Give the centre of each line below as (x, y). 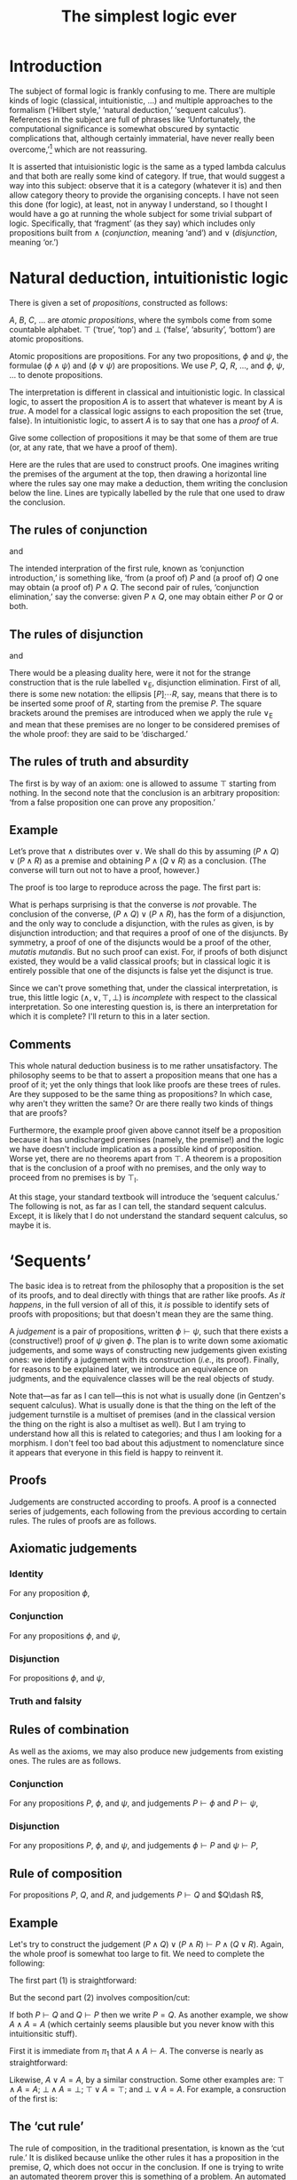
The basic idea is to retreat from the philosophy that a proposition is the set (146, 1286)
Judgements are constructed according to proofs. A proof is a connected (143, 1502)
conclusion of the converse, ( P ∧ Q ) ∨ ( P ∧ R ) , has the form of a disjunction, (147, 914)
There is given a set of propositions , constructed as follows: (118, 302)
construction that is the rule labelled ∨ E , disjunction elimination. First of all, (145, 684)
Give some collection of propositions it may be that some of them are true (144, 437)
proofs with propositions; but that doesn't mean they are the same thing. (141, 1314)
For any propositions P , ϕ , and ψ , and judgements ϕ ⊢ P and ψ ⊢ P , (134, 1846)
